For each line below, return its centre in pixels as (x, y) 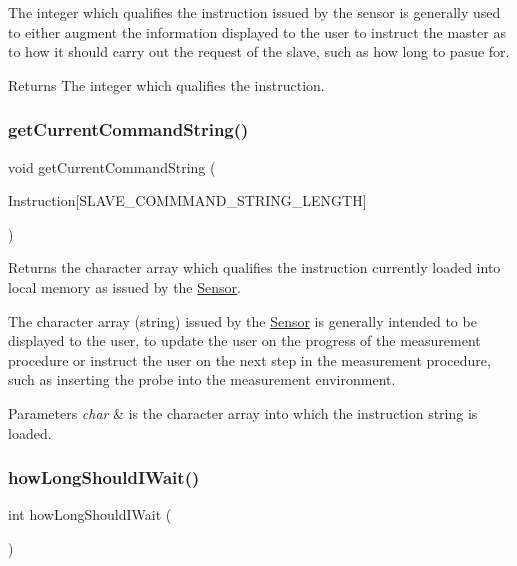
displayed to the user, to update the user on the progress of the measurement (244, 340)
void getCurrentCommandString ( (112, 166)
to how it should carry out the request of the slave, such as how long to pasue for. (259, 51)
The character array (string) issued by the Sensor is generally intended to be (242, 320)
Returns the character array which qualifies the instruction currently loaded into (254, 267)
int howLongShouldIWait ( (90, 514)
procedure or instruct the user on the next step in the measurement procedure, (249, 359)
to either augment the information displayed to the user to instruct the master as (257, 31)
